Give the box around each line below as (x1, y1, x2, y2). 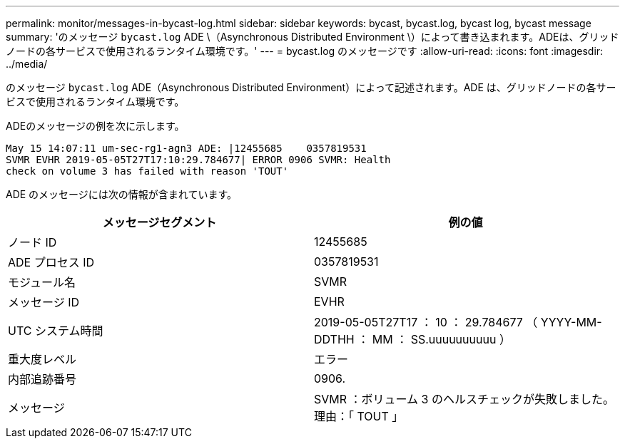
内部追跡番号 (8, 372, 77, 386)
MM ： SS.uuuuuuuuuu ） (372, 332, 511, 346)
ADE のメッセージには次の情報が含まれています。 (6, 188, 238, 200)
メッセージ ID (8, 295, 80, 309)
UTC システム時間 (8, 324, 103, 338)
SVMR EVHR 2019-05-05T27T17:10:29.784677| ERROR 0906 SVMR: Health (6, 154, 391, 165)
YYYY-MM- (540, 315, 602, 329)
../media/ (6, 58, 48, 70)
